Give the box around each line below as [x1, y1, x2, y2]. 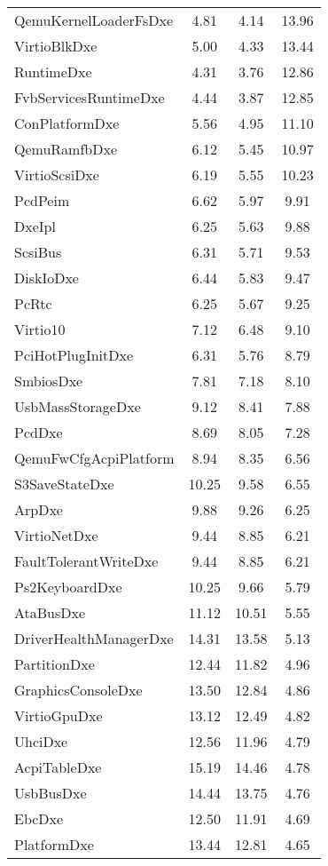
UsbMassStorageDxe [14, 396, 141, 417]
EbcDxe [14, 808, 64, 829]
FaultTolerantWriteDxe [14, 551, 159, 571]
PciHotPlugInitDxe [14, 345, 134, 365]
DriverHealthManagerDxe [14, 628, 174, 648]
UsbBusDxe [14, 783, 87, 803]
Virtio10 [14, 319, 66, 339]
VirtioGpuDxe [14, 705, 103, 726]
